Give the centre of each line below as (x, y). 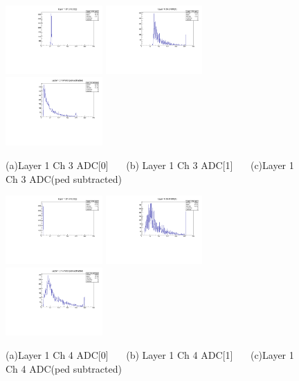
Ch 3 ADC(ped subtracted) (64, 178)
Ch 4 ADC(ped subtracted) (64, 368)
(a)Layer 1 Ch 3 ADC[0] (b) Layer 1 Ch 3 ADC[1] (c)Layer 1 (150, 165)
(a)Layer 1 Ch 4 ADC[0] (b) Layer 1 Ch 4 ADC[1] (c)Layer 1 (150, 355)
